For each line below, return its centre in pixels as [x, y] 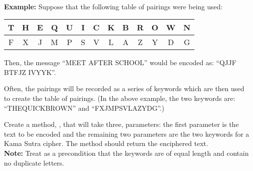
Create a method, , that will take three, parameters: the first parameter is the [121, 124]
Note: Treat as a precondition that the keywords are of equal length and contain [126, 153]
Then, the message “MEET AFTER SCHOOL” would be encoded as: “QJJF [120, 62]
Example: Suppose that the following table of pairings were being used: [113, 6]
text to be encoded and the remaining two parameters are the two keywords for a [127, 134]
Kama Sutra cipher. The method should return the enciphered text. [106, 143]
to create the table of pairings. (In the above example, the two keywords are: [120, 98]
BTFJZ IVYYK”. [30, 72]
